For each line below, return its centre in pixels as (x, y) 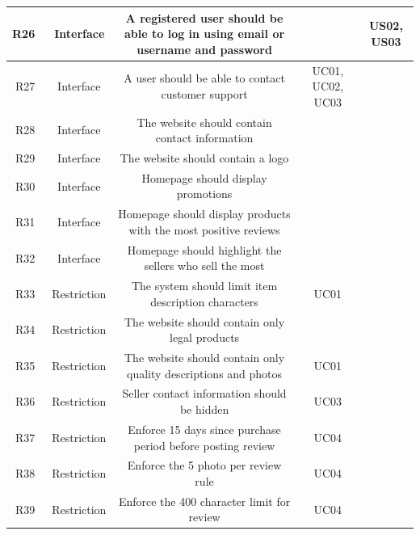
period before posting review (204, 445)
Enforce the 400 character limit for (204, 501)
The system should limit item (204, 286)
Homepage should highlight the (204, 249)
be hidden (204, 409)
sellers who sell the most (204, 265)
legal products (205, 337)
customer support (204, 93)
